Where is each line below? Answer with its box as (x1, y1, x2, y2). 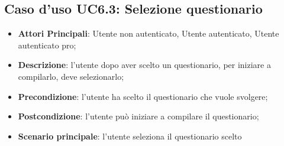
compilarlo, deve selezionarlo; (18, 70, 124, 82)
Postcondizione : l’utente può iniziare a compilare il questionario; (18, 110, 259, 122)
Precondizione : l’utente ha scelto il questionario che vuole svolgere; (18, 90, 268, 102)
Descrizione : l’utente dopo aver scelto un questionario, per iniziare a (18, 59, 271, 71)
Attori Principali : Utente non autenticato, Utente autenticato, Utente (18, 27, 279, 40)
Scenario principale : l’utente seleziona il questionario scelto (18, 129, 242, 142)
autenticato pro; (18, 38, 76, 51)
